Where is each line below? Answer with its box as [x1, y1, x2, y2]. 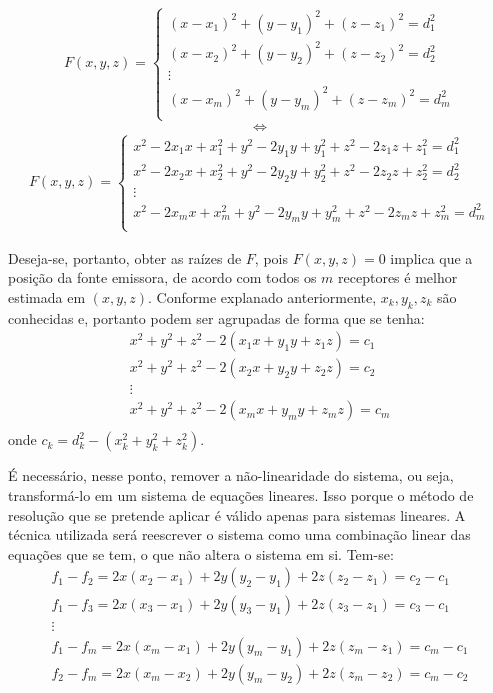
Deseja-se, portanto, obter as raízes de [8, 247, 242, 268]
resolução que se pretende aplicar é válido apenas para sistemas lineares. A [8, 504, 466, 525]
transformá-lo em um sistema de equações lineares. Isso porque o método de [8, 485, 474, 506]
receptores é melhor [338, 267, 458, 288]
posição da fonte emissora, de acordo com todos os [8, 267, 317, 288]
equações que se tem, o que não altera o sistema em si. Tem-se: [8, 543, 394, 564]
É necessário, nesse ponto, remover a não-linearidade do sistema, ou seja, [8, 465, 454, 486]
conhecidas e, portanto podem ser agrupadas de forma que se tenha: [8, 307, 425, 328]
